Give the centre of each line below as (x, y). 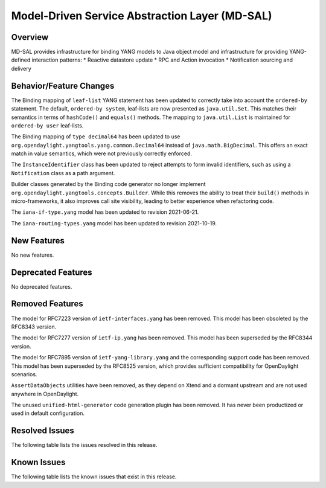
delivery (21, 68)
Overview (30, 37)
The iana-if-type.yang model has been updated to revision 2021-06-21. (105, 212)
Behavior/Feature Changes (63, 85)
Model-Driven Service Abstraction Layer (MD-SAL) (142, 16)
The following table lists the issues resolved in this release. (84, 445)
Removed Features (47, 304)
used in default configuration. (48, 413)
